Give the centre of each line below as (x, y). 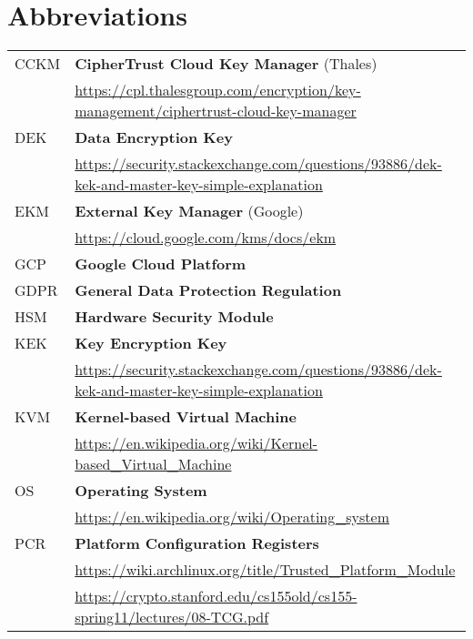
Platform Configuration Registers (197, 543)
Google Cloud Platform (161, 264)
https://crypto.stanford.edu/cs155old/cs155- (216, 596)
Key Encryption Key (151, 343)
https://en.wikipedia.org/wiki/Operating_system (232, 517)
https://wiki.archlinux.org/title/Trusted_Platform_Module (265, 570)
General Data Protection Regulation (208, 290)
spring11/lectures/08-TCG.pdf (172, 617)
